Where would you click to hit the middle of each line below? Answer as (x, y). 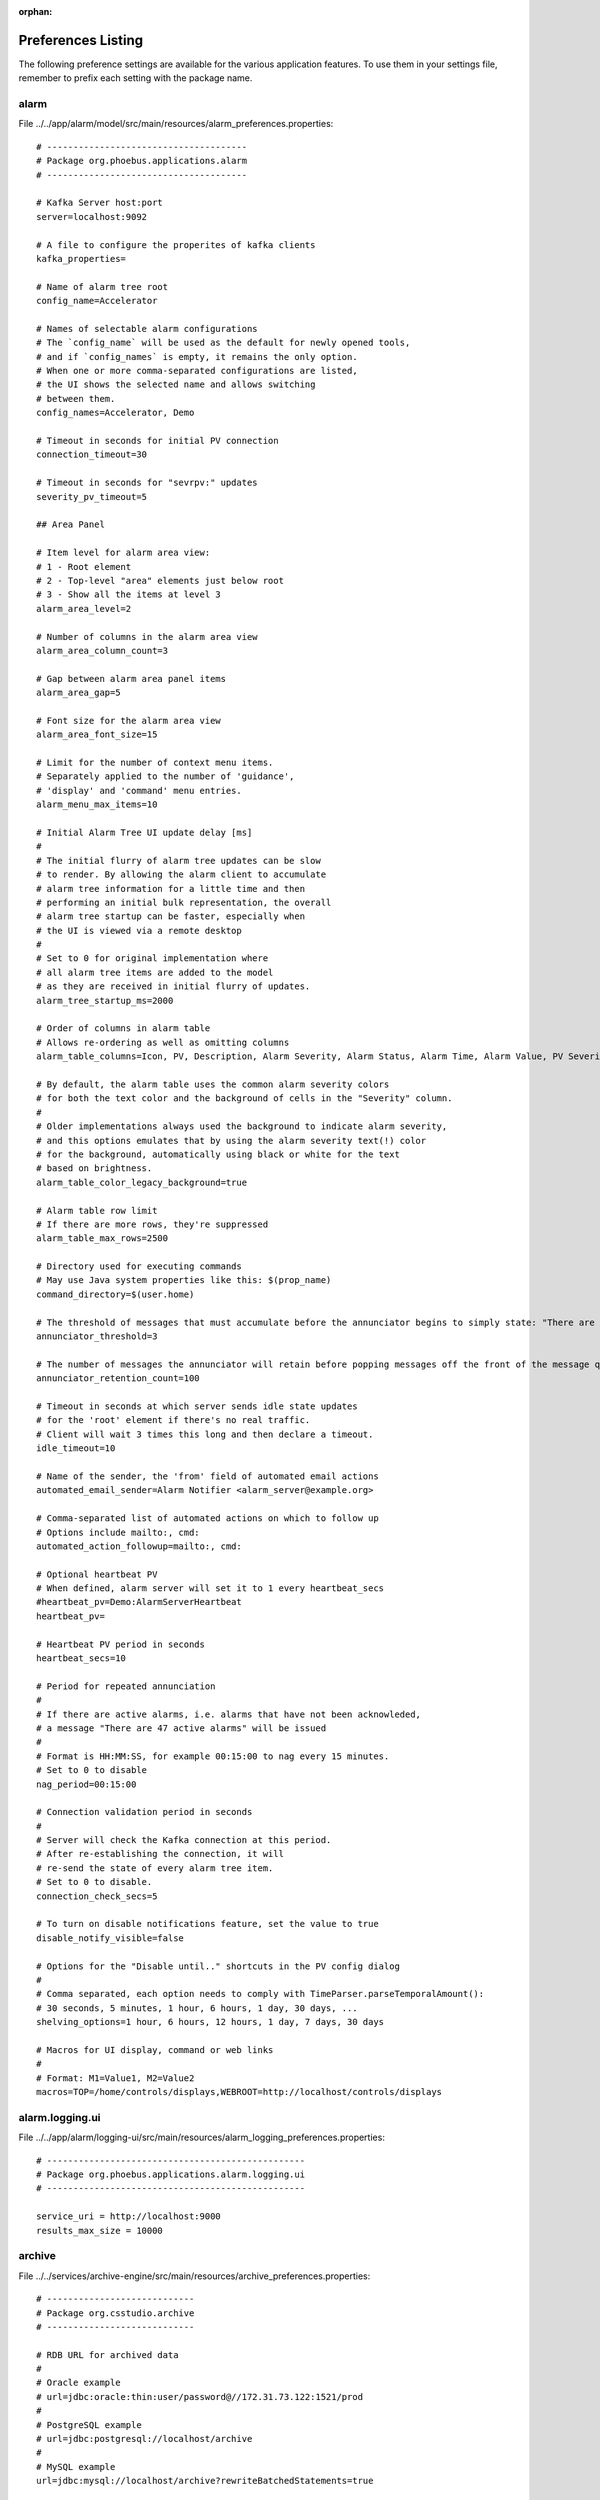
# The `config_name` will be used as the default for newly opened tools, (223, 343)
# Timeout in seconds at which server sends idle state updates (197, 1406)
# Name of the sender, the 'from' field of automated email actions (207, 1476)
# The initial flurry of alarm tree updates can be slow (179, 860)
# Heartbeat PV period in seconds (120, 1644)
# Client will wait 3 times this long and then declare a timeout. (205, 1434)
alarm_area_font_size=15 (97, 734)
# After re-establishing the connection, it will (160, 1854)
